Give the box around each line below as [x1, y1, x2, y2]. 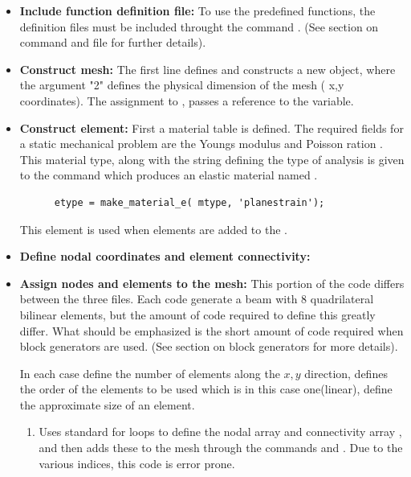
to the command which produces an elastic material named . [19, 167, 318, 183]
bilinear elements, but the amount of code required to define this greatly [19, 306, 376, 323]
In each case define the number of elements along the [19, 364, 280, 381]
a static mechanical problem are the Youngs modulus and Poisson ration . [19, 135, 383, 152]
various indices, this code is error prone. [39, 454, 235, 471]
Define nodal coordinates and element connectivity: [19, 248, 311, 265]
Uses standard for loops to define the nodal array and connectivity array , [39, 423, 402, 440]
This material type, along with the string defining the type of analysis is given [19, 150, 405, 167]
